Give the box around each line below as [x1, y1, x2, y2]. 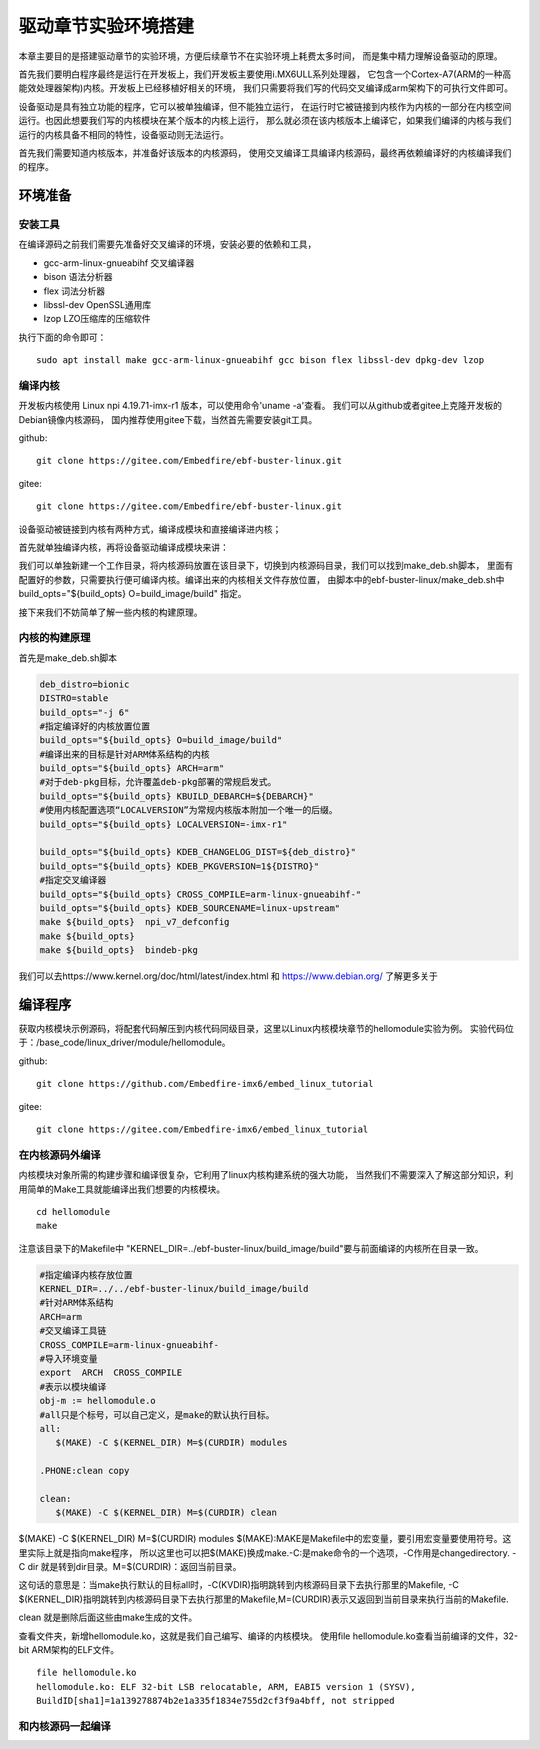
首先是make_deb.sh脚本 [18, 651, 118, 664]
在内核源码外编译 [18, 1148, 101, 1162]
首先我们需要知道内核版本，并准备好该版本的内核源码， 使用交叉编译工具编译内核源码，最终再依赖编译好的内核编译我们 [18, 146, 512, 159]
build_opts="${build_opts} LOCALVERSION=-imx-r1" [39, 818, 288, 830]
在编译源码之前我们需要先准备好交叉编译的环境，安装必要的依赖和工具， [18, 238, 317, 250]
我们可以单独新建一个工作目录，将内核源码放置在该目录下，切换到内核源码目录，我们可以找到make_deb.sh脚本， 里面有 [18, 560, 514, 572]
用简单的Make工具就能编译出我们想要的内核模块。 [18, 1183, 226, 1195]
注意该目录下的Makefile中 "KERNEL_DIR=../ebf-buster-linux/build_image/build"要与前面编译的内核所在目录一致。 [18, 1242, 484, 1254]
